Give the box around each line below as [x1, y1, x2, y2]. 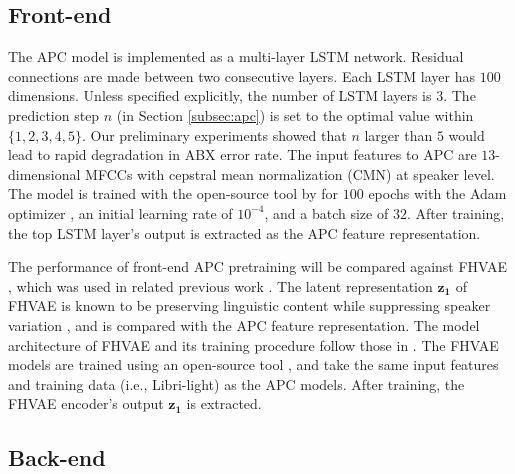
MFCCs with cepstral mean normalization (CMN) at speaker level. [85, 163, 495, 184]
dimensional [8, 163, 81, 184]
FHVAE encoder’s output [8, 393, 164, 414]
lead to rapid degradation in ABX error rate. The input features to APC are [8, 144, 477, 165]
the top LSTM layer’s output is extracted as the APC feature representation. [8, 222, 481, 243]
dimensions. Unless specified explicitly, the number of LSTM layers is [8, 85, 432, 106]
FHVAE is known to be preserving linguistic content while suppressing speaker [8, 295, 491, 316]
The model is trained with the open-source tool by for [8, 183, 339, 204]
